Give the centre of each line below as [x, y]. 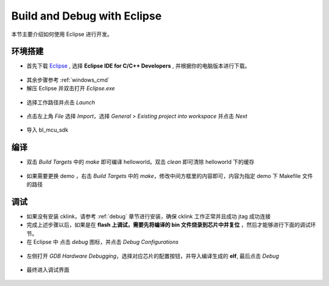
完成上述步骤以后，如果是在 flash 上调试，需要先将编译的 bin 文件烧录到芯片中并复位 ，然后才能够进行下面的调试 [168, 225]
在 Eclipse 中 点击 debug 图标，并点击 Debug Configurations [103, 242]
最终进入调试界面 [48, 270]
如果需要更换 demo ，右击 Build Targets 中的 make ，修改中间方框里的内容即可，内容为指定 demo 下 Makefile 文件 [170, 176]
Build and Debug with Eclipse [87, 16]
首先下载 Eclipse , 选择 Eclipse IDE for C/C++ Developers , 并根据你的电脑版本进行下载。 [138, 66]
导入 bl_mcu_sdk [47, 130]
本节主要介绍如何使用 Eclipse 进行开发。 [62, 34]
